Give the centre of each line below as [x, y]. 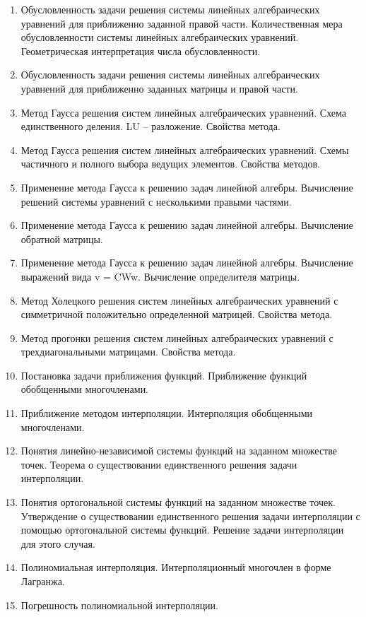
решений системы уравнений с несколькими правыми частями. [156, 201]
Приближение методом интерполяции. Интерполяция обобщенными [167, 413]
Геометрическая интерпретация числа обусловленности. [141, 51]
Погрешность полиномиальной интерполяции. [119, 605]
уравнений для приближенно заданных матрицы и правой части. [159, 88]
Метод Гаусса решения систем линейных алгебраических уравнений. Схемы [185, 149]
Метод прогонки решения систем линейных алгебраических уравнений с [177, 337]
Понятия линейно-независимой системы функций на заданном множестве [179, 451]
